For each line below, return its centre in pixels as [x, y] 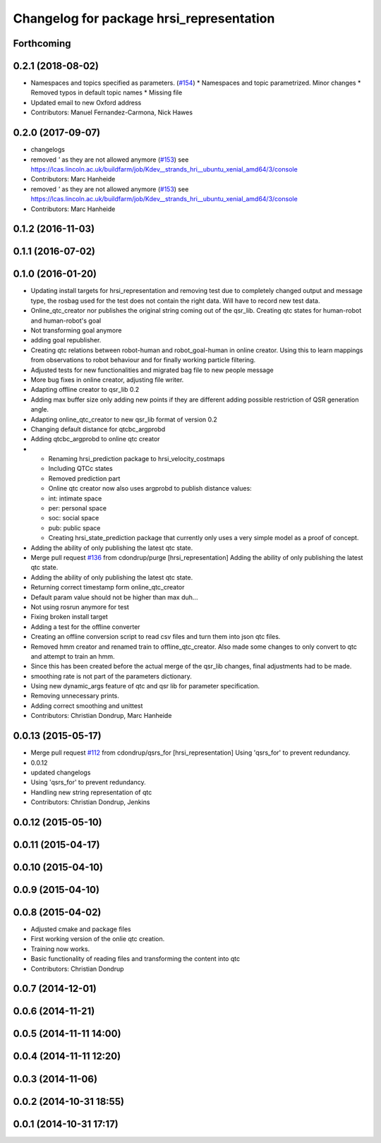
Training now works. [60, 949]
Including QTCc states [80, 469]
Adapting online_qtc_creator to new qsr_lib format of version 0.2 [124, 419]
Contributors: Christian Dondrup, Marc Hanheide [101, 716]
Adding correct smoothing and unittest [87, 705]
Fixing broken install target [69, 617]
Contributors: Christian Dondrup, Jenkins [90, 802]
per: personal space [78, 508]
